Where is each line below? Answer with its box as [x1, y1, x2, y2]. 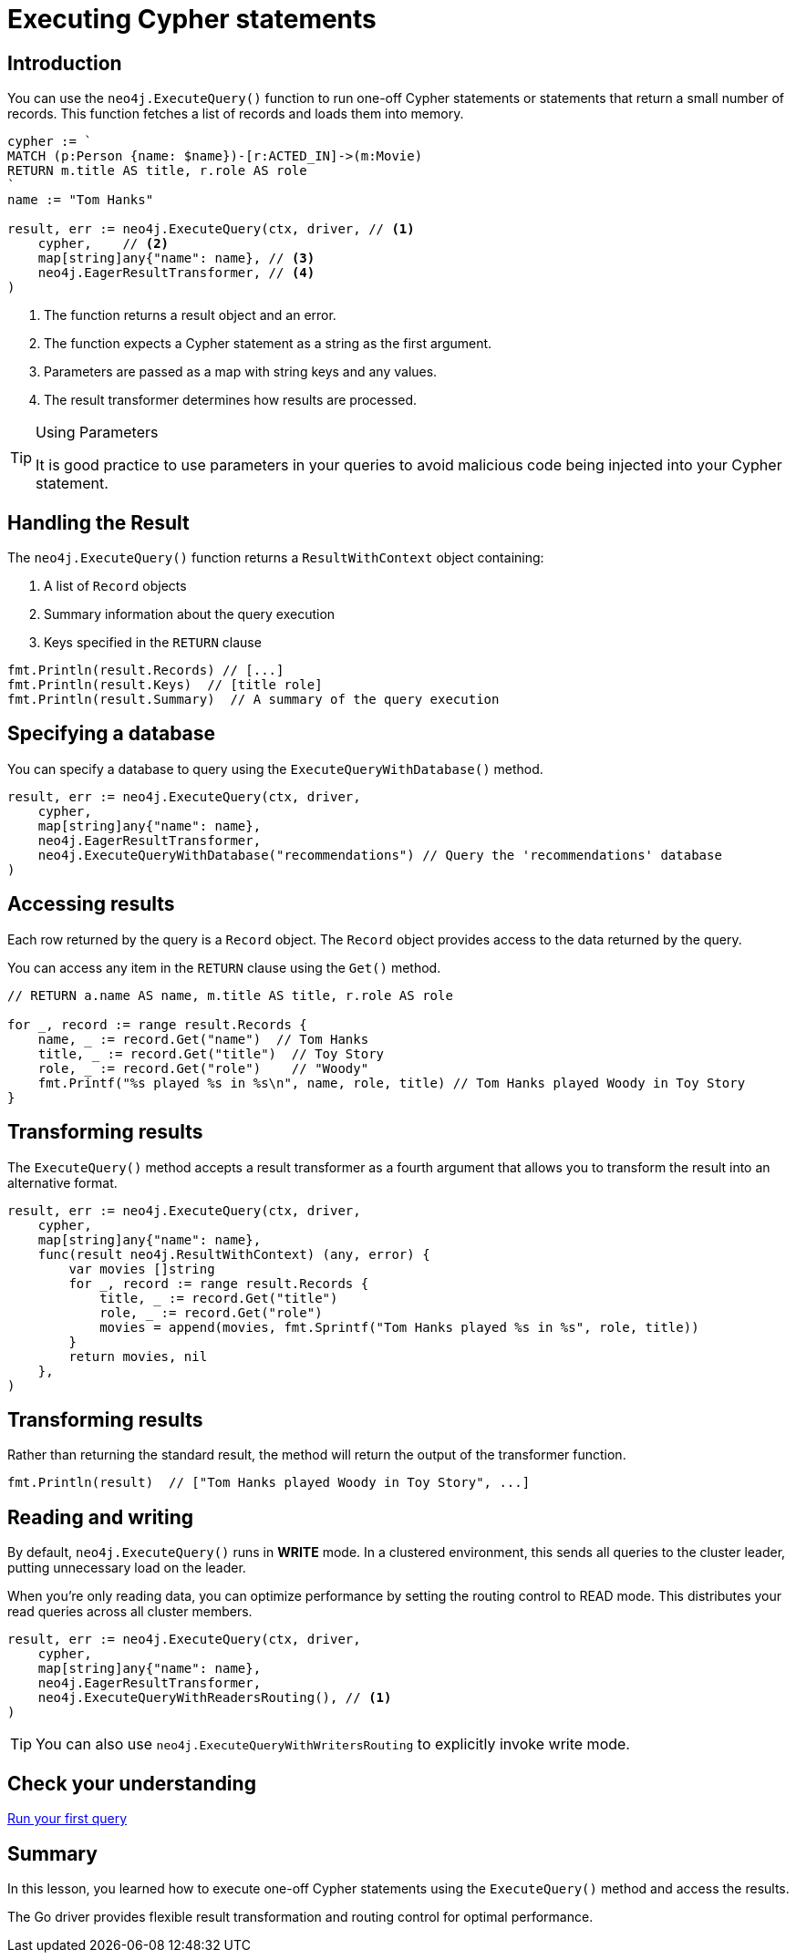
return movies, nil [68, 1348, 208, 1364]
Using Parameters [36, 423, 159, 442]
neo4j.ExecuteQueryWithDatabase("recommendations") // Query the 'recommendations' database [37, 847, 722, 862]
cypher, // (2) [37, 236, 170, 252]
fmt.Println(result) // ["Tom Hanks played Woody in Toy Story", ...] [7, 1475, 531, 1491]
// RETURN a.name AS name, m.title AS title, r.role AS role [7, 987, 453, 1003]
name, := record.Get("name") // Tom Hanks [37, 1031, 369, 1047]
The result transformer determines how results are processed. [44, 392, 418, 408]
